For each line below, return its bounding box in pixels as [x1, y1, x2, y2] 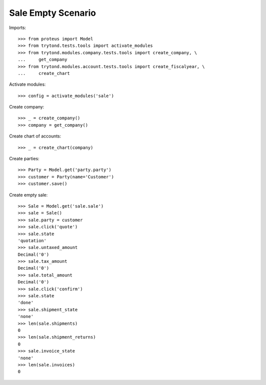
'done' [18, 300, 34, 306]
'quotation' [18, 238, 47, 244]
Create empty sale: [9, 192, 48, 198]
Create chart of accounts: [9, 133, 62, 139]
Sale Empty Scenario [9, 7, 96, 18]
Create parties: [9, 156, 39, 162]
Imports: [9, 25, 27, 31]
